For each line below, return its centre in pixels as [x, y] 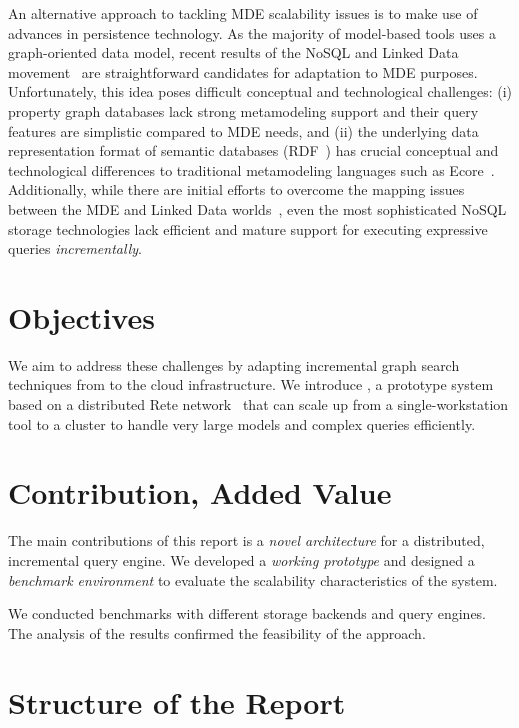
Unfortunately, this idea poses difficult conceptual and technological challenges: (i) [260, 91]
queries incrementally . [75, 248]
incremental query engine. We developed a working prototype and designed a [241, 559]
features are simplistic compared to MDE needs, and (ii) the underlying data [243, 130]
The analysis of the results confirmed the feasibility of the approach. [217, 632]
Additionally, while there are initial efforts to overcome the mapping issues [236, 189]
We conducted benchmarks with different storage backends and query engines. [247, 613]
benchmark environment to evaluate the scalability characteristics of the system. [253, 579]
